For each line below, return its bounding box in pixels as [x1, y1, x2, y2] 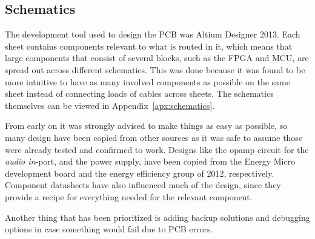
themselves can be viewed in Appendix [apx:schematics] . [5, 99, 215, 111]
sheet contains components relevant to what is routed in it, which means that [5, 39, 293, 52]
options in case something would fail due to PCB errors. [5, 223, 213, 235]
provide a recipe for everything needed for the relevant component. [5, 190, 253, 203]
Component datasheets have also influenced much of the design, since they [5, 178, 281, 191]
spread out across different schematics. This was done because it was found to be [5, 63, 305, 76]
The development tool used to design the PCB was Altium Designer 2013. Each [5, 28, 300, 41]
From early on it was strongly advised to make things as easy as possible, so [5, 119, 288, 132]
